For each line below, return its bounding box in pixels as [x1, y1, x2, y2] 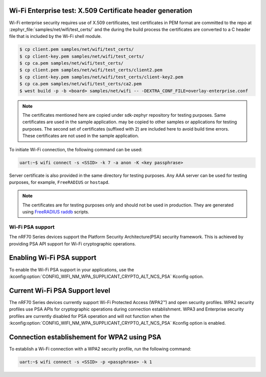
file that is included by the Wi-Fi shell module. [9, 34, 102, 39]
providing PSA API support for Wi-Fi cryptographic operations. [9, 240, 136, 246]
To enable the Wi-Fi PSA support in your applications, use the [9, 267, 134, 273]
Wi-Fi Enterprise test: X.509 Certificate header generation [9, 6, 193, 15]
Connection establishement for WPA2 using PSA [9, 333, 162, 341]
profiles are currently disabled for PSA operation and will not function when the [9, 313, 170, 319]
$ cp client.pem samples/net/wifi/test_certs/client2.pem [19, 67, 163, 73]
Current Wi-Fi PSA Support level [9, 286, 110, 295]
